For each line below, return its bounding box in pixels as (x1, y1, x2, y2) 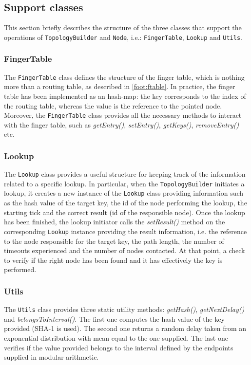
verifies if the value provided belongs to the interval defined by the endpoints (4, 342, 233, 352)
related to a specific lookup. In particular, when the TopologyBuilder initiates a (4, 178, 245, 188)
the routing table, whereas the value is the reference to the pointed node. (4, 100, 222, 110)
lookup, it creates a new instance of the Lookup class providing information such (4, 188, 244, 198)
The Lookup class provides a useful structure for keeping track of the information (4, 169, 246, 179)
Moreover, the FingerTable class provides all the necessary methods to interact (4, 110, 242, 120)
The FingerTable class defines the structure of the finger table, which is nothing (4, 72, 245, 82)
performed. (4, 264, 37, 274)
